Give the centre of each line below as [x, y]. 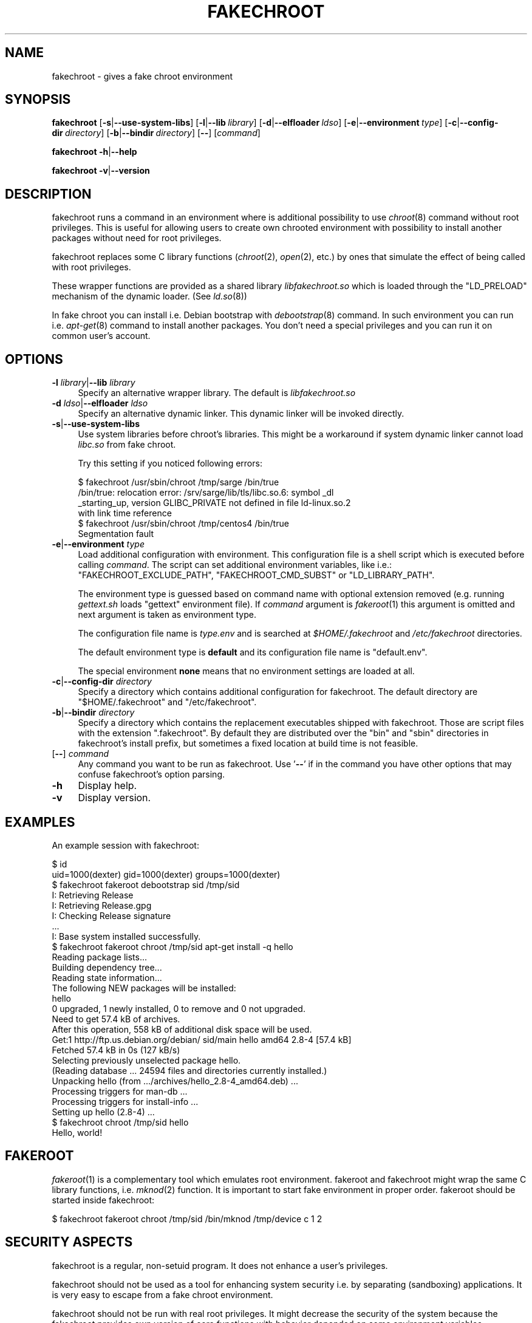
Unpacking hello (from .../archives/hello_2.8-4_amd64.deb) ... [175, 1081]
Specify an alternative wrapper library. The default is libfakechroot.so [217, 393]
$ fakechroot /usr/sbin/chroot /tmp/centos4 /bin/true [183, 524]
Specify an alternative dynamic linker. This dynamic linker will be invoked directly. [241, 414]
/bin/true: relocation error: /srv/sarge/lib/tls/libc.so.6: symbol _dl [206, 493]
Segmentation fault [116, 534]
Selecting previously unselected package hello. [146, 1060]
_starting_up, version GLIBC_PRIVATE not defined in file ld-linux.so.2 [214, 503]
